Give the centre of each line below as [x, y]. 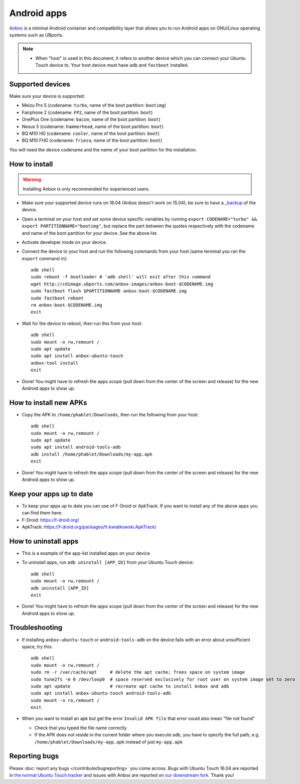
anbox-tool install [55, 363]
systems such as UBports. [36, 35]
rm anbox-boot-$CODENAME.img [66, 305]
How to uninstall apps [44, 541]
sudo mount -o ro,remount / [65, 700]
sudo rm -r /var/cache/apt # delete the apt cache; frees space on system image [138, 672]
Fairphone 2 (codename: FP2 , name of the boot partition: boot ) [87, 112]
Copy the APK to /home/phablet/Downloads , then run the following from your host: [110, 414]
